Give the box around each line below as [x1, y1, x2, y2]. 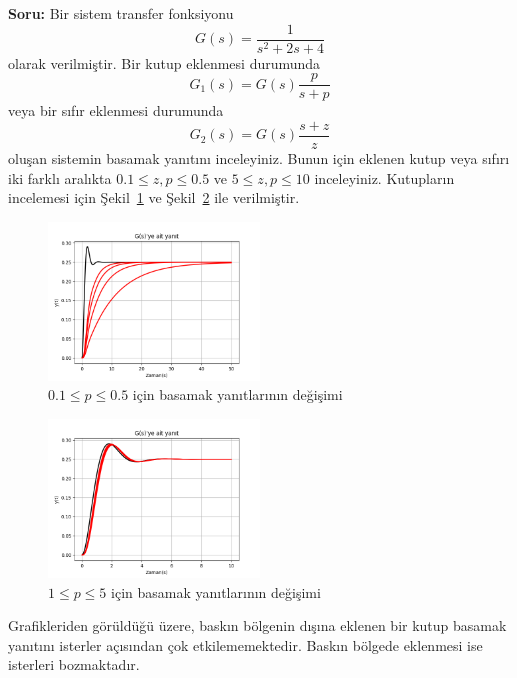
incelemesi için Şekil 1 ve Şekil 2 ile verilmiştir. [8, 187, 300, 208]
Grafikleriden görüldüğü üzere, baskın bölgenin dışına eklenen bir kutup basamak [8, 615, 507, 636]
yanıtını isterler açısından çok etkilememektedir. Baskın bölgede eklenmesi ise [8, 634, 483, 655]
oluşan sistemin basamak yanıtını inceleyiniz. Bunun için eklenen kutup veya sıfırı [8, 147, 510, 168]
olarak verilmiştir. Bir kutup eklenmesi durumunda [8, 52, 321, 73]
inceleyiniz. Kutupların [314, 167, 455, 188]
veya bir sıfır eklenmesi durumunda [8, 100, 224, 121]
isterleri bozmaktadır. [8, 654, 140, 675]
